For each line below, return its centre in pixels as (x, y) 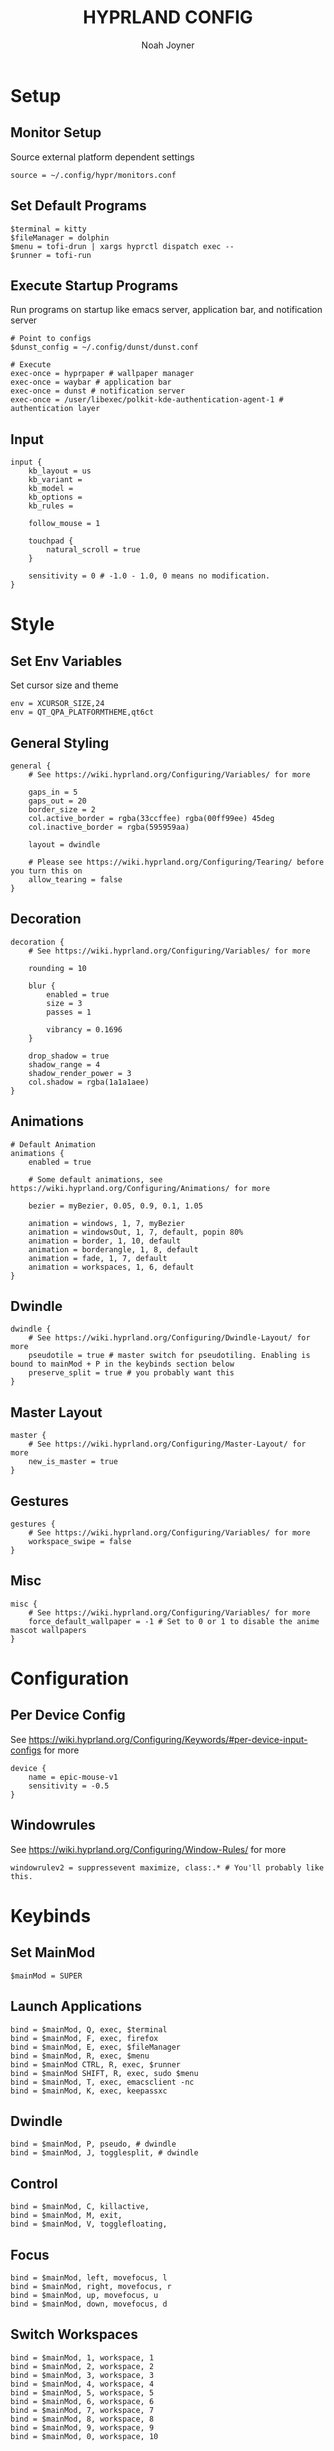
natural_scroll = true (93, 550)
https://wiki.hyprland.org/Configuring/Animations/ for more (140, 1188)
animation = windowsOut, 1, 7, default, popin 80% (136, 1232)
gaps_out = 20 (57, 801)
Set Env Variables (66, 661)
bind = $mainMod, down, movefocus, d (89, 2304)
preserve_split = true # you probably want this (131, 1373)
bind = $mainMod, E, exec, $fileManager (96, 2047)
